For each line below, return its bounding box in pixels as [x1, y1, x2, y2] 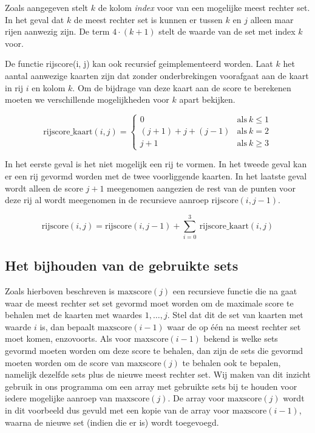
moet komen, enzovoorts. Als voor [5, 332, 132, 345]
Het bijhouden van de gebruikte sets [5, 256, 239, 275]
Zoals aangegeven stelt [5, 1, 89, 13]
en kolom [32, 81, 66, 94]
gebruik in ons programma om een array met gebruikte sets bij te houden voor [5, 379, 297, 392]
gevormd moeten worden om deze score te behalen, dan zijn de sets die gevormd [5, 344, 303, 357]
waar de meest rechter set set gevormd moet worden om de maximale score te [5, 296, 294, 309]
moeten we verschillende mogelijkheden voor [5, 93, 169, 106]
